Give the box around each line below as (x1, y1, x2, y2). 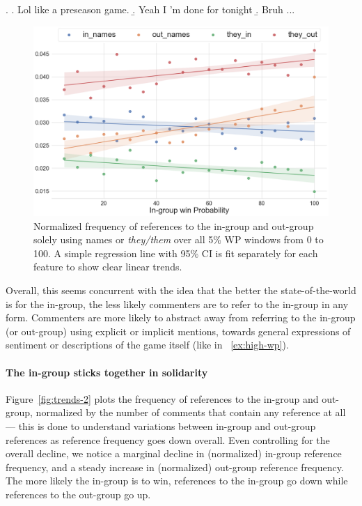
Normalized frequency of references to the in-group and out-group (33, 218, 314, 233)
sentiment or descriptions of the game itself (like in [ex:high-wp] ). (6, 337, 289, 352)
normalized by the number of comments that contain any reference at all (36, 405, 346, 420)
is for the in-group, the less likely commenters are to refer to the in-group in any (6, 296, 349, 311)
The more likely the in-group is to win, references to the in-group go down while (6, 473, 348, 488)
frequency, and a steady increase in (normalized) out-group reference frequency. (6, 459, 344, 474)
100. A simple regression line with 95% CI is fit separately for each (33, 245, 318, 260)
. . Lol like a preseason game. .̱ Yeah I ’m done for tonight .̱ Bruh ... (6, 2, 295, 16)
